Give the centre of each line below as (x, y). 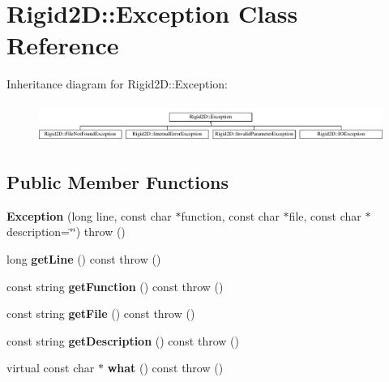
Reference (63, 45)
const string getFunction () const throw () (115, 286)
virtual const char (51, 368)
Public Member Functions (118, 181)
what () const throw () (165, 368)
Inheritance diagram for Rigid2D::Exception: (117, 84)
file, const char (325, 215)
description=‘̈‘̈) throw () (66, 232)
